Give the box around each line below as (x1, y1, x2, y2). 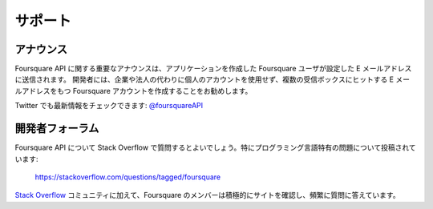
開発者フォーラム (14, 122, 99, 135)
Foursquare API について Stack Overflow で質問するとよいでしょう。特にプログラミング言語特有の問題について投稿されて (14, 143, 416, 152)
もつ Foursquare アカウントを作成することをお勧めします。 (56, 86, 253, 95)
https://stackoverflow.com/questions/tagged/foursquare (34, 172, 221, 182)
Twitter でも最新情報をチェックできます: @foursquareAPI (14, 101, 204, 111)
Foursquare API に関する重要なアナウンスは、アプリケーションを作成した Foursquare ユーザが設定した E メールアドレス (14, 64, 412, 74)
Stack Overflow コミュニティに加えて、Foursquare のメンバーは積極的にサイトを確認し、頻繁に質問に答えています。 (14, 191, 400, 200)
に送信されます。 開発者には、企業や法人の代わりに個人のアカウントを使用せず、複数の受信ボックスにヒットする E (14, 74, 395, 84)
